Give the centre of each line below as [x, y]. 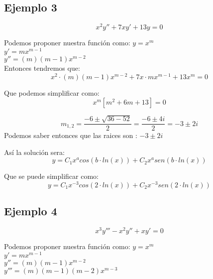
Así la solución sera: [34, 152]
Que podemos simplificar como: [52, 92]
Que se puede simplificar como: [51, 176]
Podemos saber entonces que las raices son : [71, 135]
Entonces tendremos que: [42, 68]
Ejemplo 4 [31, 211]
